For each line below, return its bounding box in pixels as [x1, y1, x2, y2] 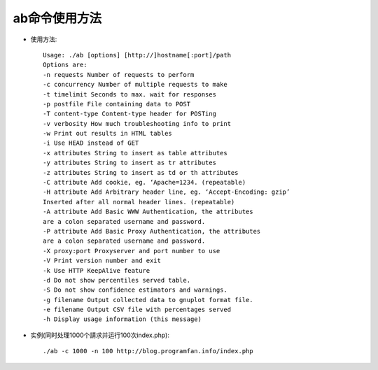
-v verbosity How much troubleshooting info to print [43, 120, 231, 127]
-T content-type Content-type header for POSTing [43, 110, 217, 118]
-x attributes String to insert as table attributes [43, 149, 227, 157]
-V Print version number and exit [43, 257, 161, 265]
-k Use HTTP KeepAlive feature [43, 266, 150, 274]
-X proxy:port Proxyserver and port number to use [43, 247, 220, 255]
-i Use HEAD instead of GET [43, 139, 139, 147]
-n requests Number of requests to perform [43, 71, 195, 78]
